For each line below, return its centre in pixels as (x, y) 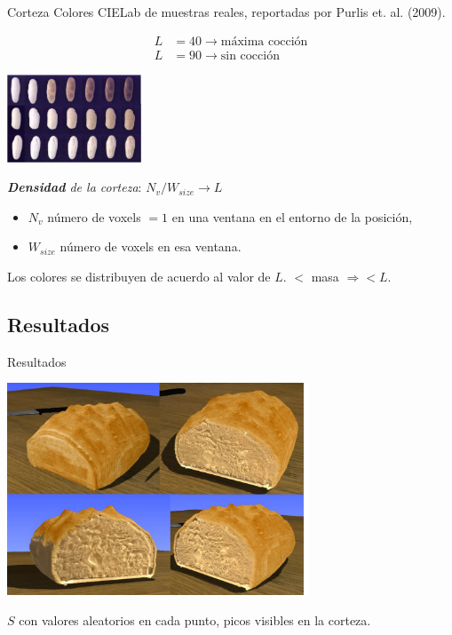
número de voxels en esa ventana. (151, 246)
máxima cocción (264, 41)
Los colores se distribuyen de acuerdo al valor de (139, 277)
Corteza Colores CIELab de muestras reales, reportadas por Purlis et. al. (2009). (226, 12)
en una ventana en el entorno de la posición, (292, 216)
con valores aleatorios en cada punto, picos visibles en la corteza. (195, 619)
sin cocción (250, 56)
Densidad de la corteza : (75, 187)
